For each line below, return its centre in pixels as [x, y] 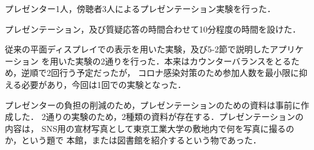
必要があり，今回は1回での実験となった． [104, 84]
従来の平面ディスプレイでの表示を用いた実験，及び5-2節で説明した [137, 49]
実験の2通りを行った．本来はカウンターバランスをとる [183, 61]
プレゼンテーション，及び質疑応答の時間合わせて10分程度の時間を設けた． [153, 29]
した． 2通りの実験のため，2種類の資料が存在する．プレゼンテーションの [158, 117]
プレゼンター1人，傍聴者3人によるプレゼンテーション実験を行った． [140, 8]
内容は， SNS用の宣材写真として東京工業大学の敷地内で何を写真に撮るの [150, 128]
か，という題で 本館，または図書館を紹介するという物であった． [133, 140]
